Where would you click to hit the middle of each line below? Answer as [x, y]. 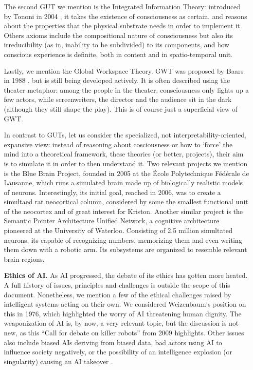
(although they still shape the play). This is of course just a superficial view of [121, 108]
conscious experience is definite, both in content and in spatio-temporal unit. [118, 54]
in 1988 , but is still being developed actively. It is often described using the [117, 80]
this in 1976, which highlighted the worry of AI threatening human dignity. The [123, 313]
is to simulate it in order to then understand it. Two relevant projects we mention [126, 163]
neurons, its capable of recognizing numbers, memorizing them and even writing [123, 240]
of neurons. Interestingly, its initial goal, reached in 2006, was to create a [112, 192]
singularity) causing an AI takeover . [58, 361]
